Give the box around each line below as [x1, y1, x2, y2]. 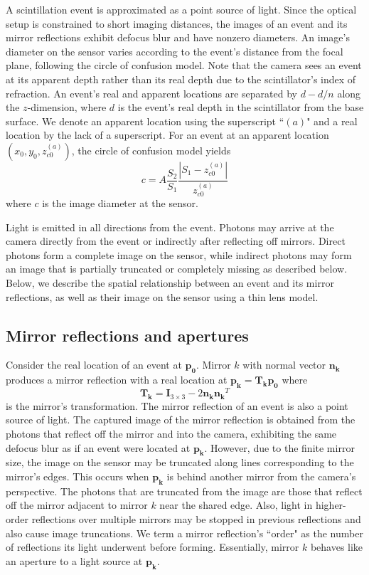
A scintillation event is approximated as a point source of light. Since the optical [6, 2, 357, 16]
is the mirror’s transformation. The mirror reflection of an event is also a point [6, 398, 348, 413]
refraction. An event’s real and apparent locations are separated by [6, 85, 297, 100]
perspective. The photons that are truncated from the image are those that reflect [6, 483, 363, 498]
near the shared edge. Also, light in [159, 497, 313, 512]
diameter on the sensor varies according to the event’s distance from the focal [6, 43, 343, 58]
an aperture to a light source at [6, 553, 143, 568]
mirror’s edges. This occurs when [6, 469, 149, 484]
